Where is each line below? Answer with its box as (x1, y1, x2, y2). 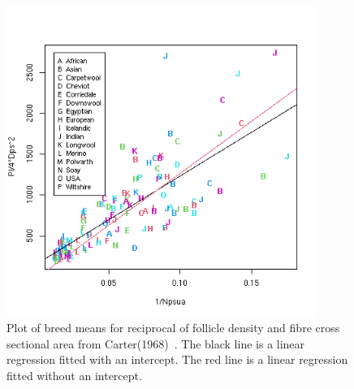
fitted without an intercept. (6, 366, 142, 383)
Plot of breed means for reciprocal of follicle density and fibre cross (6, 319, 340, 336)
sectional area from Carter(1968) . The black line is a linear (6, 335, 305, 352)
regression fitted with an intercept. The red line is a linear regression (6, 351, 348, 368)
